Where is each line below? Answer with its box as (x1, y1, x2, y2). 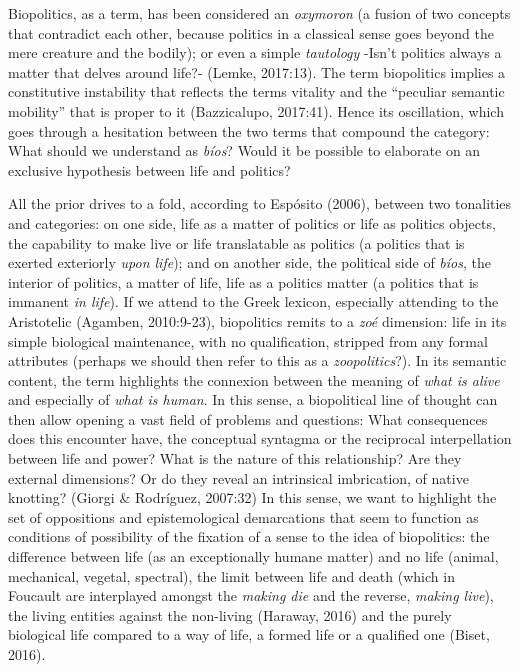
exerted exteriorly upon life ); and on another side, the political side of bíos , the (8, 252, 491, 273)
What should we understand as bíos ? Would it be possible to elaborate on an (8, 140, 481, 161)
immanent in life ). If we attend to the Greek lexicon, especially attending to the (8, 291, 499, 312)
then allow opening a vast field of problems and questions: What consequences (8, 408, 488, 429)
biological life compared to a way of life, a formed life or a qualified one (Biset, (8, 624, 490, 645)
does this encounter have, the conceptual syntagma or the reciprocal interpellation (8, 428, 512, 449)
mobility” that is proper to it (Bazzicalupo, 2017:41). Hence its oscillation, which (8, 100, 504, 121)
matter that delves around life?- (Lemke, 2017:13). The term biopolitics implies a (8, 61, 506, 82)
